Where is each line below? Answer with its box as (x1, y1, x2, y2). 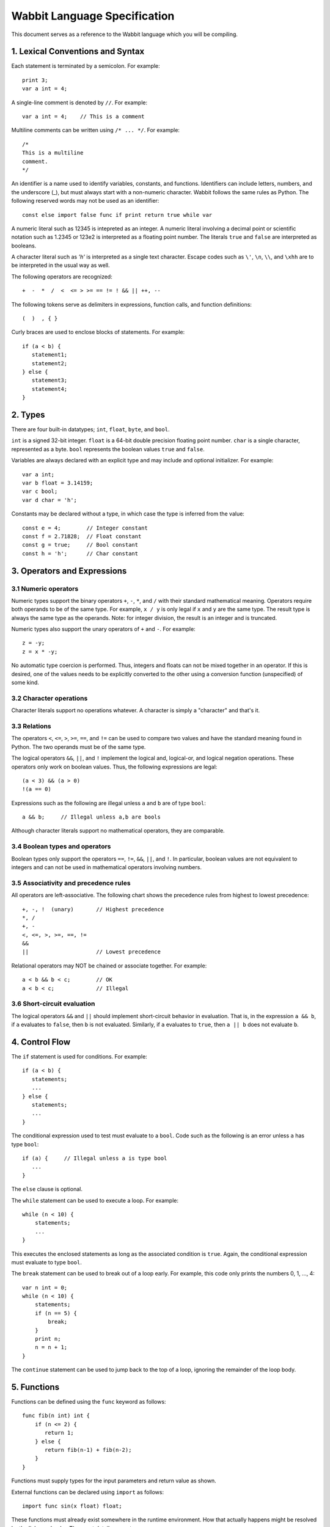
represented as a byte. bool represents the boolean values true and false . (11, 445, 205, 453)
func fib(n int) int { (22, 1412, 90, 1419)
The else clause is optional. (11, 1186, 82, 1193)
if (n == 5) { (34, 1310, 78, 1316)
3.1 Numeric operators (11, 584, 79, 592)
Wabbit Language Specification (11, 9, 175, 23)
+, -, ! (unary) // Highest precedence (22, 906, 164, 913)
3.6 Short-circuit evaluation (11, 999, 95, 1008)
